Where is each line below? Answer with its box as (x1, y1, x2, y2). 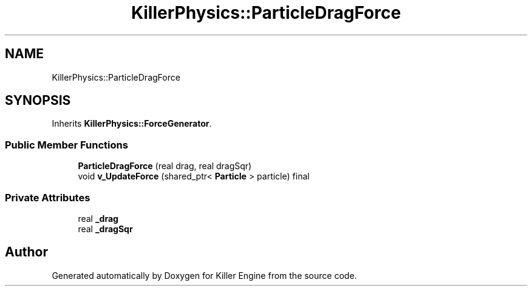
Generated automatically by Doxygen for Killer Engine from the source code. (52, 270, 357, 281)
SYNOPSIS (5, 93, 71, 109)
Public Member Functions (5, 138, 128, 151)
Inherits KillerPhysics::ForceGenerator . (52, 118, 212, 129)
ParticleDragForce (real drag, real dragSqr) (78, 161, 252, 172)
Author (5, 244, 48, 260)
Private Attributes (5, 191, 90, 204)
